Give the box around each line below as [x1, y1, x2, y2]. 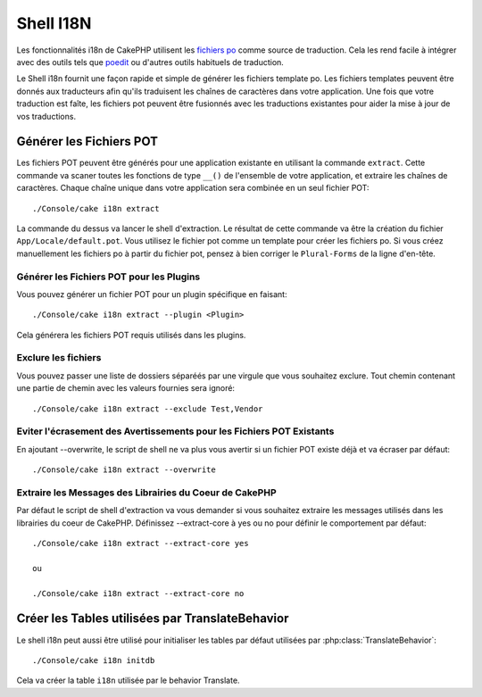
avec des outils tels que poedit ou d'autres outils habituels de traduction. [16, 56, 285, 67]
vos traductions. [16, 111, 76, 121]
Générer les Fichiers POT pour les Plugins [16, 270, 201, 283]
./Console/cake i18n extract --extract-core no [32, 588, 245, 598]
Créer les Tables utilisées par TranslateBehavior [16, 611, 289, 626]
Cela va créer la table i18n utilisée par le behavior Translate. [16, 675, 240, 686]
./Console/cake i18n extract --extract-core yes [32, 538, 249, 549]
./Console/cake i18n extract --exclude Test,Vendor [32, 403, 263, 414]
